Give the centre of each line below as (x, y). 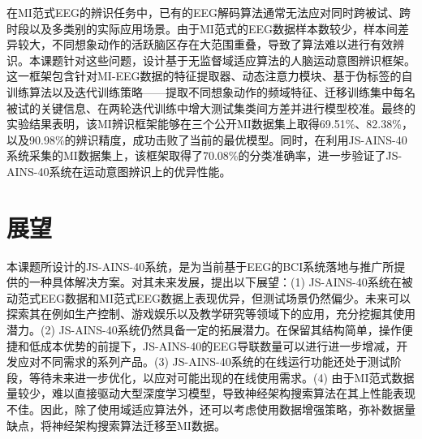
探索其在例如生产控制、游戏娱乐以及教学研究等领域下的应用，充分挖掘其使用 (211, 314)
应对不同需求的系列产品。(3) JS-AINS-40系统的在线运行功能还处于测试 (204, 362)
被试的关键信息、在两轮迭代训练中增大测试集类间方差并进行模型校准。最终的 (211, 108)
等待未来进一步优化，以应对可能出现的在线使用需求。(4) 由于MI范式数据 (222, 377)
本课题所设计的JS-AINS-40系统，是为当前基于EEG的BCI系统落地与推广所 (200, 266)
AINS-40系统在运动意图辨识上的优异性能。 (119, 171)
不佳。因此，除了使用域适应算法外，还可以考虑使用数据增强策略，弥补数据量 (211, 409)
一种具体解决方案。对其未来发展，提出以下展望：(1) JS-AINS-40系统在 (215, 282)
